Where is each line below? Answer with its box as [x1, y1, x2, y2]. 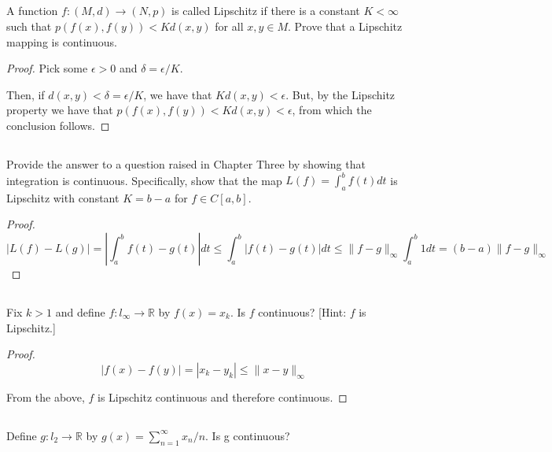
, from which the [292, 102, 372, 118]
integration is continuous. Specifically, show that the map [6, 172, 282, 188]
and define [55, 304, 105, 320]
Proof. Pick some [6, 60, 88, 76]
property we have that [6, 102, 113, 118]
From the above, [6, 388, 85, 405]
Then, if [6, 86, 45, 102]
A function [6, 2, 58, 19]
